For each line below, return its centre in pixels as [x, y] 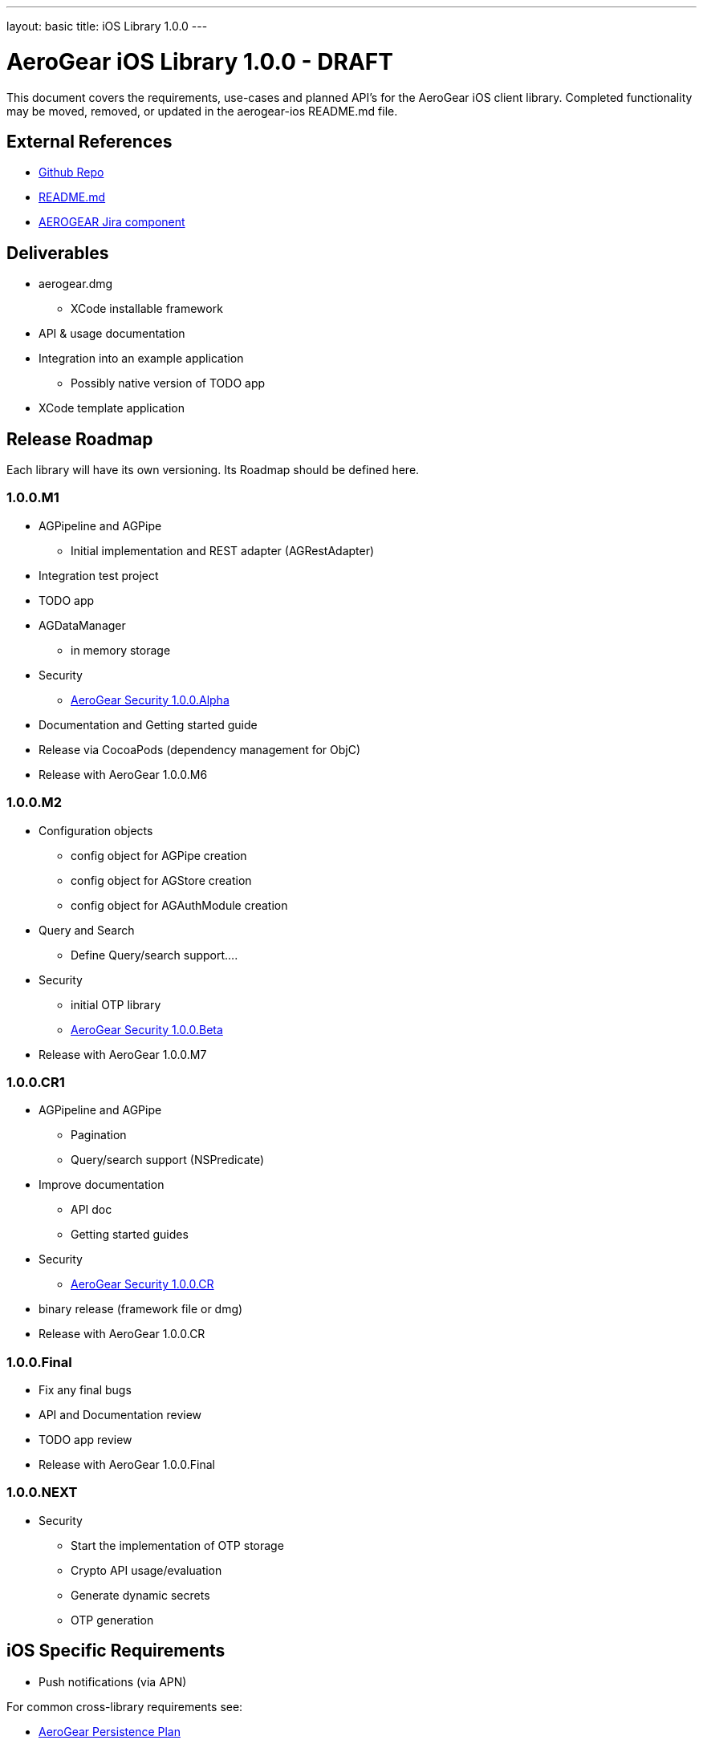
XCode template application [112, 408]
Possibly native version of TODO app [168, 383]
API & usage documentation [112, 334]
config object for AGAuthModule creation [179, 905]
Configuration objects [96, 830]
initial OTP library [116, 1004]
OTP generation [112, 1620]
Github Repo [71, 172]
